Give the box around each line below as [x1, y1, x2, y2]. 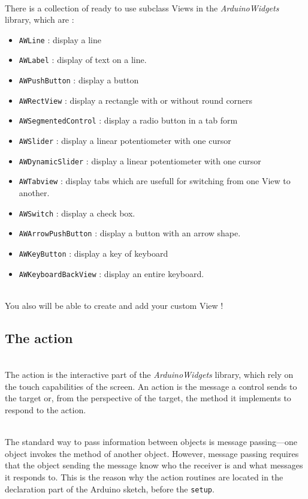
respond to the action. [5, 404, 86, 416]
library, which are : [5, 13, 74, 26]
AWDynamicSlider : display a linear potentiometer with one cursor [19, 154, 261, 167]
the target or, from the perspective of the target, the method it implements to [5, 392, 291, 404]
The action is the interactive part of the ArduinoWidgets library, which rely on [5, 368, 294, 381]
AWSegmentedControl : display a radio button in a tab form [19, 114, 238, 127]
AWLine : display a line [19, 33, 101, 46]
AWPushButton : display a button [19, 74, 139, 86]
